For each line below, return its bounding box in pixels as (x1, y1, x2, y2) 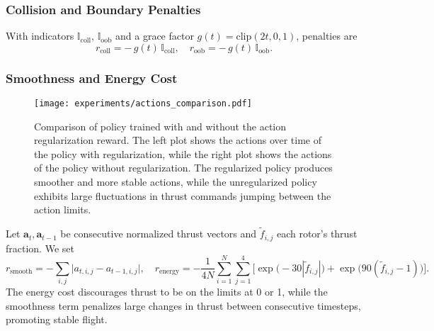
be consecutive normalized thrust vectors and (60, 226, 257, 241)
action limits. (34, 202, 91, 217)
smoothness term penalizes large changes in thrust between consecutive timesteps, (6, 298, 361, 313)
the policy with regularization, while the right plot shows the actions (34, 146, 332, 161)
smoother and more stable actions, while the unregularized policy (34, 174, 317, 189)
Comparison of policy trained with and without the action (34, 118, 287, 133)
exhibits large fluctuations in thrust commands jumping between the (34, 188, 331, 203)
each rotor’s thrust (276, 226, 358, 241)
